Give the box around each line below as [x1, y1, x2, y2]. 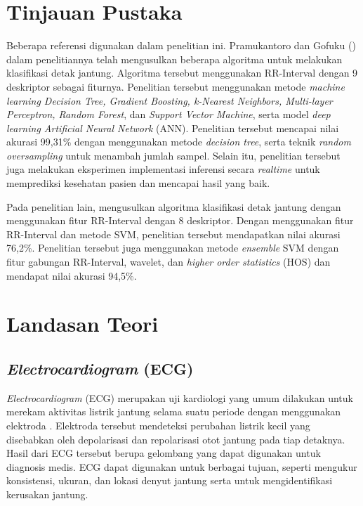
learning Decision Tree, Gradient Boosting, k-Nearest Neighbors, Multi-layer [6, 93, 333, 108]
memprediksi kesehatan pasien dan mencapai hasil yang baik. [6, 176, 270, 190]
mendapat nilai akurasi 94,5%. [6, 268, 137, 283]
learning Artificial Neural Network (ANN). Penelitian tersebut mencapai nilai [6, 120, 339, 135]
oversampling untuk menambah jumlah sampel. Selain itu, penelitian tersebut [6, 148, 341, 162]
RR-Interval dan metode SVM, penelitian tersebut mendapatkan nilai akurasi [6, 226, 341, 241]
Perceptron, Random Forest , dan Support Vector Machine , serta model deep [6, 107, 331, 122]
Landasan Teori [6, 309, 159, 338]
